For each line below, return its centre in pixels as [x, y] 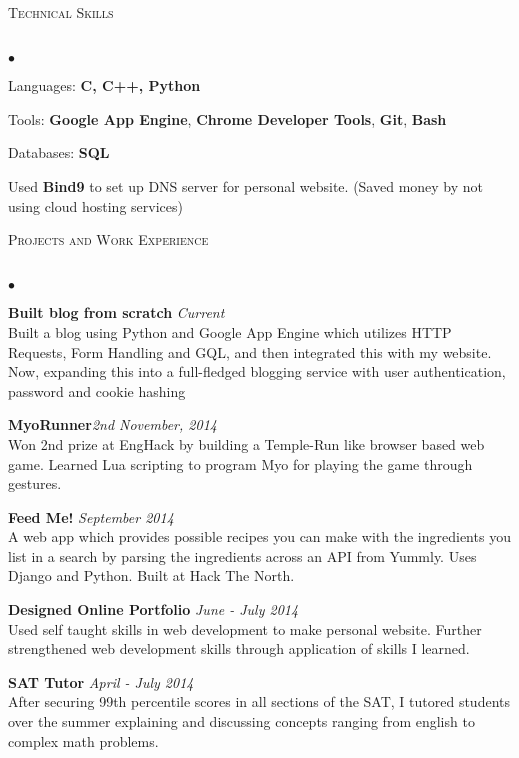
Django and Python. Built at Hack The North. [151, 575]
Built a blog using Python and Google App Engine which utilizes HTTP [230, 331]
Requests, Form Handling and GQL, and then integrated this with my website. [250, 351]
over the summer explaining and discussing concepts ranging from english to [241, 721]
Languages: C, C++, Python [104, 85]
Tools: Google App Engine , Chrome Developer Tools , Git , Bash [227, 118]
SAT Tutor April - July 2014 [101, 681]
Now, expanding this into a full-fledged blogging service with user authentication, [257, 371]
